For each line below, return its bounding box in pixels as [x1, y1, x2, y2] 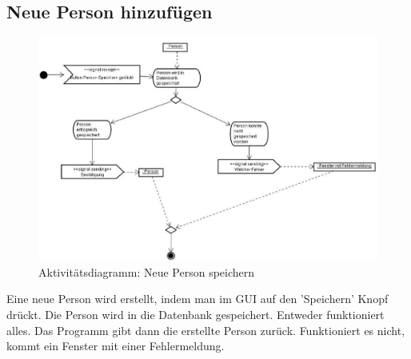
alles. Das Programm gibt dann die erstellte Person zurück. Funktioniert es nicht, [6, 321, 405, 338]
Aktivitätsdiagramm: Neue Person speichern [38, 263, 255, 280]
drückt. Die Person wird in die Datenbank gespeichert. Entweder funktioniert [6, 306, 385, 323]
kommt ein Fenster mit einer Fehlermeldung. [6, 337, 225, 354]
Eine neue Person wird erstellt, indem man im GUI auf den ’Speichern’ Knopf [6, 290, 389, 307]
